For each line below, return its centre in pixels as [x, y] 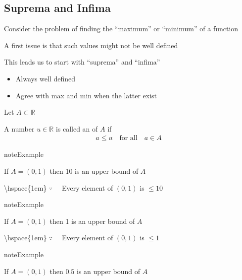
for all [128, 138]
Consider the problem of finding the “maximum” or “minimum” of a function [121, 29]
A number [19, 128]
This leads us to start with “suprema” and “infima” [82, 62]
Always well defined [46, 78]
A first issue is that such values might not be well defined [91, 45]
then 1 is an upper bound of [92, 221]
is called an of [77, 128]
